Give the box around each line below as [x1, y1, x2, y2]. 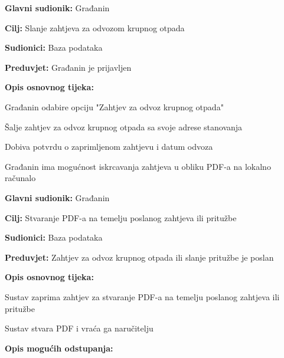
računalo [5, 172, 36, 184]
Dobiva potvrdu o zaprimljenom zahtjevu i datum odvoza [5, 140, 213, 153]
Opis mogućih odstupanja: [5, 341, 113, 354]
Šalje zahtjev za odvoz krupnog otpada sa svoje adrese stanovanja [5, 120, 243, 133]
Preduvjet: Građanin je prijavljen [5, 61, 132, 73]
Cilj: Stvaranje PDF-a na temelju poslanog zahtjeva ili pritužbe [5, 211, 237, 224]
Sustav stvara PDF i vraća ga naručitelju [5, 322, 154, 334]
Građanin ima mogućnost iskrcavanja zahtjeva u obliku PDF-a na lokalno [5, 160, 271, 172]
